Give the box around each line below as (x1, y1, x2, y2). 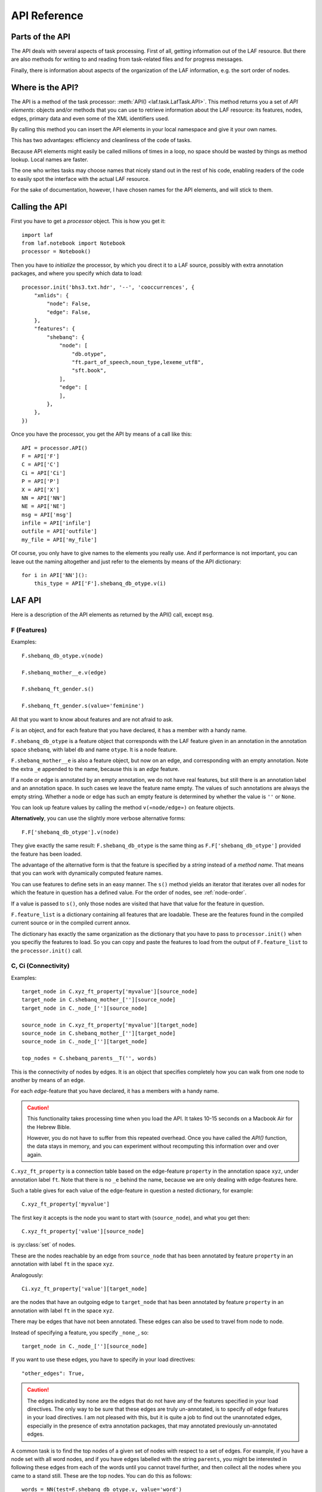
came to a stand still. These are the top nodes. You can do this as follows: (11, 1472, 192, 1479)
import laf (21, 232, 54, 238)
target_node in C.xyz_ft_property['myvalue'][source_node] (21, 988, 198, 995)
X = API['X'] (21, 486, 60, 493)
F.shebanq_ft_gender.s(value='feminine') (21, 702, 144, 710)
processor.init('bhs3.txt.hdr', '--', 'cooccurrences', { (21, 283, 195, 291)
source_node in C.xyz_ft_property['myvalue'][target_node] (21, 1021, 198, 1028)
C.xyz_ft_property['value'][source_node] (21, 1228, 144, 1235)
